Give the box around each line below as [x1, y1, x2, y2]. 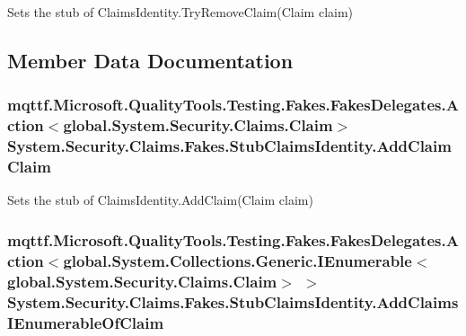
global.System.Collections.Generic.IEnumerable [63, 249, 412, 271]
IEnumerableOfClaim [7, 311, 164, 333]
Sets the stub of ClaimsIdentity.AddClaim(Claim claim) [7, 190, 313, 209]
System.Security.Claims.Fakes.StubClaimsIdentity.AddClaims [7, 290, 459, 313]
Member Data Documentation [7, 46, 294, 74]
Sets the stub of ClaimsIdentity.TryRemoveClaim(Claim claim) [7, 3, 354, 21]
